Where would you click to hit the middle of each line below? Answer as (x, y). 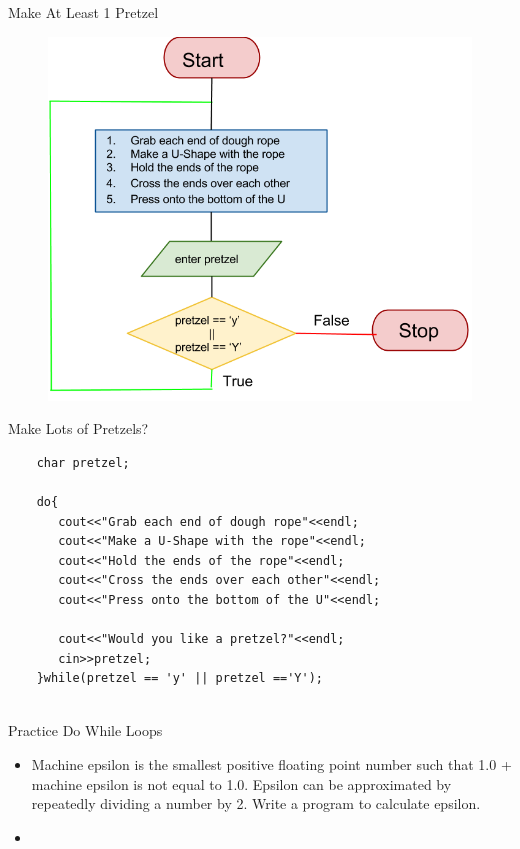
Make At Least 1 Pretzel (83, 12)
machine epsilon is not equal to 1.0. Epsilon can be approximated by (241, 783)
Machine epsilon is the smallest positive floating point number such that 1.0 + (271, 764)
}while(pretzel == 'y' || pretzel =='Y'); (179, 678)
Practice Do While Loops (85, 730)
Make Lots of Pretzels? (78, 428)
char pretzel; (83, 462)
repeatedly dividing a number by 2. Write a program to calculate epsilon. (256, 803)
